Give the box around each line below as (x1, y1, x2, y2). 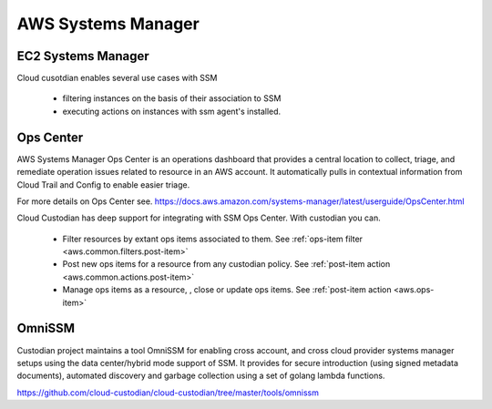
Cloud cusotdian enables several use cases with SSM (16, 73, 218, 84)
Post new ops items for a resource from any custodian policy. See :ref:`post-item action (62, 259, 391, 270)
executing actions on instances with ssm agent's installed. (62, 106, 282, 117)
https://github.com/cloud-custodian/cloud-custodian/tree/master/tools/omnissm (16, 387, 319, 398)
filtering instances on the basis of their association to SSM (62, 93, 282, 104)
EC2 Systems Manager (16, 48, 149, 64)
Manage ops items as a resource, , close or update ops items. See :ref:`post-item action (62, 284, 392, 295)
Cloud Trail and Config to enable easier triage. (16, 179, 190, 190)
